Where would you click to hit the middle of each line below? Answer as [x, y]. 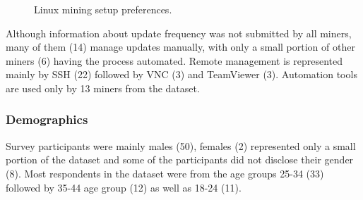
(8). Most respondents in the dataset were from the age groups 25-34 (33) [165, 173]
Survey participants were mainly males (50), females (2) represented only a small [181, 145]
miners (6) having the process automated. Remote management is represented [174, 60]
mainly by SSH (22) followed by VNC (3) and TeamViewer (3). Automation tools [181, 74]
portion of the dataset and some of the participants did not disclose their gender [180, 160]
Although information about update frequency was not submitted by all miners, [179, 33]
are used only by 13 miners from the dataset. [103, 88]
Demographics [47, 119]
